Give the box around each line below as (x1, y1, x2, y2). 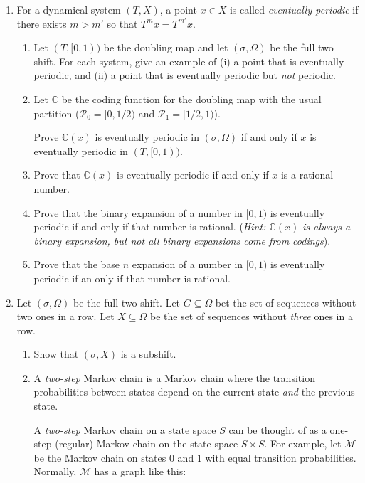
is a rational (280, 167, 334, 182)
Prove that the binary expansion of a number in (33, 205, 243, 220)
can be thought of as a (228, 422, 327, 437)
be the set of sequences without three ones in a (149, 309, 353, 324)
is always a (302, 219, 351, 234)
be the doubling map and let (103, 40, 228, 55)
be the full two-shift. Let (73, 294, 181, 309)
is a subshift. (120, 346, 176, 361)
